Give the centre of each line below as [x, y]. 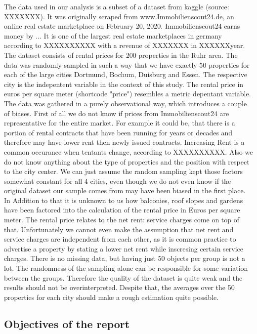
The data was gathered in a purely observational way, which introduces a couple [126, 103]
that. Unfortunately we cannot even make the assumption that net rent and [119, 229]
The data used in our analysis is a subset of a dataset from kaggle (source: [117, 6]
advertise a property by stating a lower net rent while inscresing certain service [124, 248]
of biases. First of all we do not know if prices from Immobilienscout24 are [117, 113]
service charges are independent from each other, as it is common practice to [120, 239]
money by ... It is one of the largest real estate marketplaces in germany [113, 35]
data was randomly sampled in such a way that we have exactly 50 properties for [127, 64]
